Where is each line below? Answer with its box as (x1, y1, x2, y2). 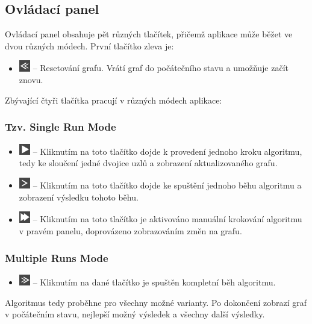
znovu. (19, 73, 43, 86)
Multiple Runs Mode (5, 250, 108, 265)
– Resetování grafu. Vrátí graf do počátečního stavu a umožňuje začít (33, 61, 289, 74)
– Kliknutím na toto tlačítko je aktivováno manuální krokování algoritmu (33, 213, 302, 225)
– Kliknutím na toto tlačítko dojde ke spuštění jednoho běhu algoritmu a (33, 179, 302, 192)
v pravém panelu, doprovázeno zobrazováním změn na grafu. (19, 225, 242, 237)
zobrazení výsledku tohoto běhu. (19, 190, 139, 203)
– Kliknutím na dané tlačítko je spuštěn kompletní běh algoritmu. (33, 276, 276, 288)
